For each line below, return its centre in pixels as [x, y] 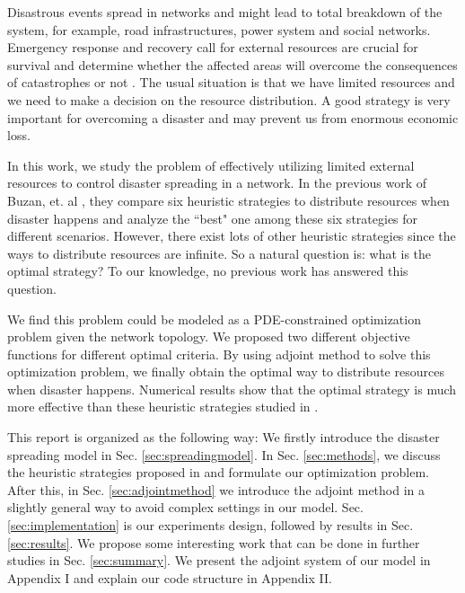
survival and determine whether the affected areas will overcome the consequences [232, 64]
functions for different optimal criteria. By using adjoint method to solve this [219, 354]
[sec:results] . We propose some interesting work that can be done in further [214, 542]
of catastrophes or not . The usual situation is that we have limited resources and [231, 82]
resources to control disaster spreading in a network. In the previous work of [217, 183]
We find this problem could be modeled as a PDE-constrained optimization [214, 319]
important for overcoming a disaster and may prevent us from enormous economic [233, 117]
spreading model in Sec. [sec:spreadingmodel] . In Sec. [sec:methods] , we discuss [224, 454]
